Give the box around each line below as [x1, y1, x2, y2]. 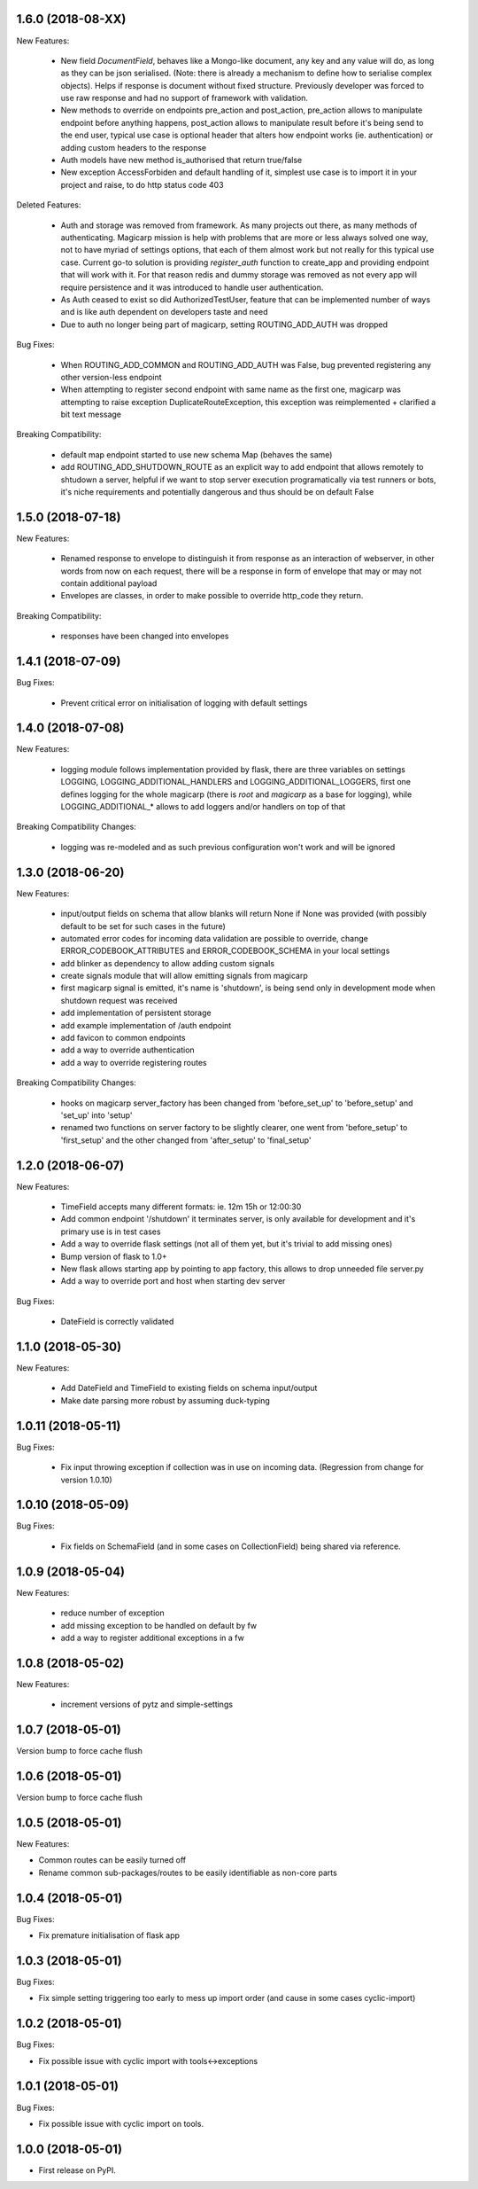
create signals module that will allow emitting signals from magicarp [60, 971, 309, 981]
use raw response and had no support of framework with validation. [60, 93, 309, 104]
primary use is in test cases [60, 1226, 161, 1237]
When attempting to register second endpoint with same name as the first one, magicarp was [60, 384, 402, 395]
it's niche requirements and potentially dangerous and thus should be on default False [60, 487, 374, 497]
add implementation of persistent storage [60, 1007, 212, 1019]
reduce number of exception [60, 1607, 165, 1618]
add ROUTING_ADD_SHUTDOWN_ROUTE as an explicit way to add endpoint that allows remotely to [60, 462, 424, 473]
